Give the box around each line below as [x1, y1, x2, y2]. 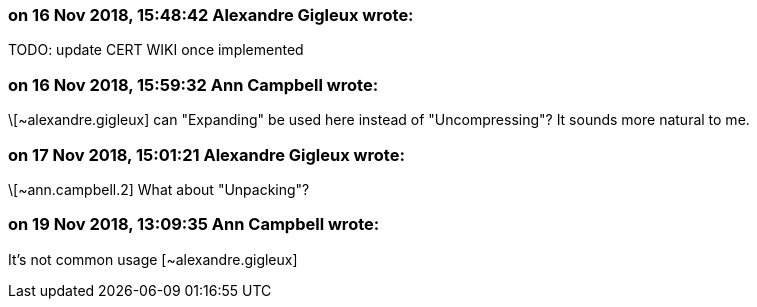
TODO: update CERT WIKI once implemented [8, 41, 304, 59]
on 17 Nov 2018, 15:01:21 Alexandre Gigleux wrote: [8, 144, 405, 165]
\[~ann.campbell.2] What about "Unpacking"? [8, 180, 310, 198]
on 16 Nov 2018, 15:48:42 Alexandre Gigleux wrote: [8, 5, 414, 25]
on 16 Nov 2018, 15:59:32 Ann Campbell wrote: [8, 74, 379, 95]
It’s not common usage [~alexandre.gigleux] [8, 250, 298, 268]
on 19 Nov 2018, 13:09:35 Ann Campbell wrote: [8, 214, 380, 235]
